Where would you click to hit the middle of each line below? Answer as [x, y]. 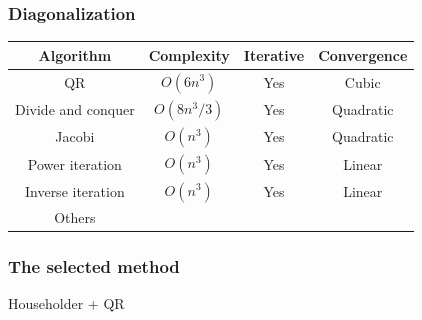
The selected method [94, 265]
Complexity [189, 54]
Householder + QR [66, 303]
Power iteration [74, 163]
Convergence [363, 54]
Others [75, 216]
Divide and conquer [75, 109]
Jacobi [75, 136]
